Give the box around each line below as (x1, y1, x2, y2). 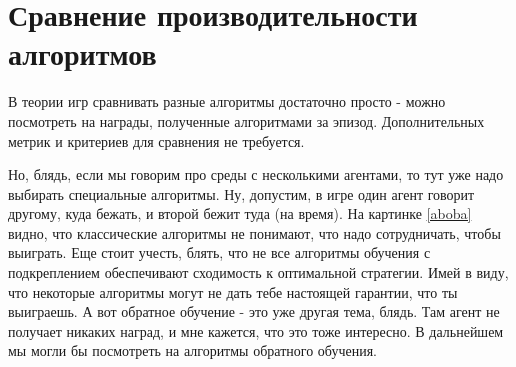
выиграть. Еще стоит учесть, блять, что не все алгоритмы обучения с (8, 242, 431, 263)
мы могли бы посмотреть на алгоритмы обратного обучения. (8, 340, 377, 361)
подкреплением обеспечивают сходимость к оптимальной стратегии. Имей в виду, (8, 262, 509, 283)
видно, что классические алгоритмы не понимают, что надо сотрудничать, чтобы (8, 222, 501, 243)
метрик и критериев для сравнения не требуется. (8, 130, 305, 151)
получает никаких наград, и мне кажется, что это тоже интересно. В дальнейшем (8, 320, 504, 341)
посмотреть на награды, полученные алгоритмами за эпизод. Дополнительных (8, 110, 485, 131)
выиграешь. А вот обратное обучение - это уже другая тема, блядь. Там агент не (8, 301, 500, 322)
